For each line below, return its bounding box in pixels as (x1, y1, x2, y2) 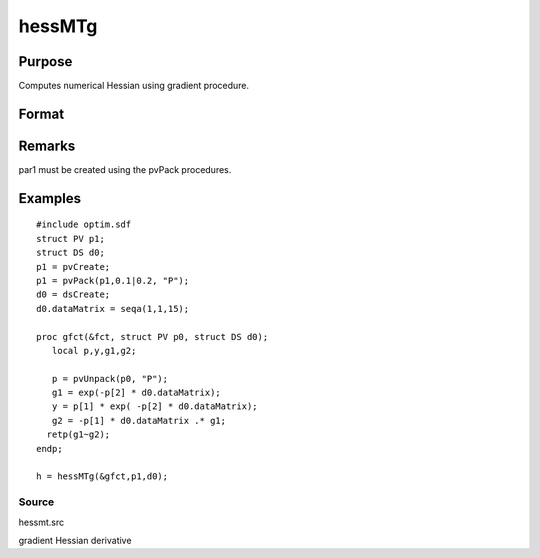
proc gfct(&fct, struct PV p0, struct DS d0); (36, 331, 269, 342)
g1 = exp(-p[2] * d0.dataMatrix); (51, 387, 222, 399)
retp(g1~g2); (46, 429, 111, 440)
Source (18, 495, 55, 509)
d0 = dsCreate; (36, 289, 111, 300)
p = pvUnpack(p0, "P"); (51, 373, 169, 384)
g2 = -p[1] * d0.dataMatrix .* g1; (51, 415, 227, 426)
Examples (18, 190, 82, 207)
